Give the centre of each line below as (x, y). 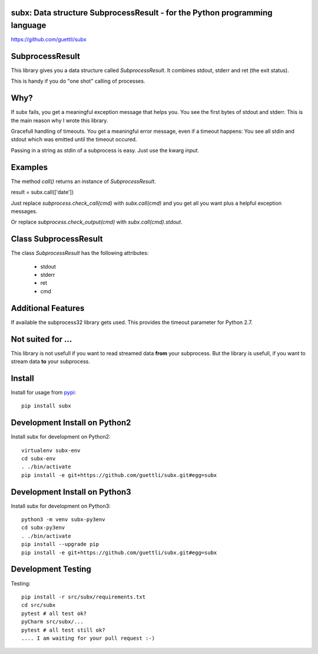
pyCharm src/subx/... (52, 622)
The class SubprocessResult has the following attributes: (80, 253)
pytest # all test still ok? (63, 630)
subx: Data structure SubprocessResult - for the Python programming (142, 13)
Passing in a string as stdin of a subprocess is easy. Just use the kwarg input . (105, 150)
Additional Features (48, 308)
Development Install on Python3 (71, 492)
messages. (24, 211)
